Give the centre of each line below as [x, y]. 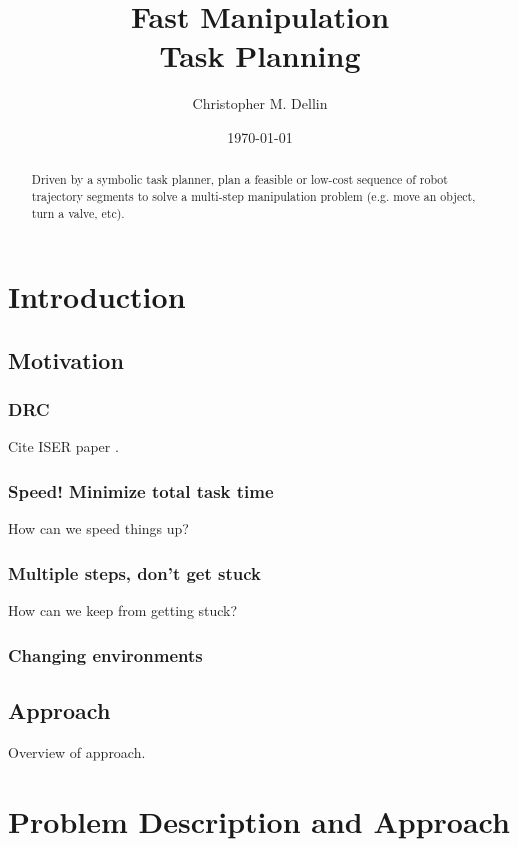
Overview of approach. [77, 751]
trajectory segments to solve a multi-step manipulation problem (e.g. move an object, [253, 195]
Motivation [66, 359]
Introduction [97, 296]
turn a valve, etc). [78, 212]
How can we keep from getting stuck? [123, 610]
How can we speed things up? [98, 528]
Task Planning [260, 55]
